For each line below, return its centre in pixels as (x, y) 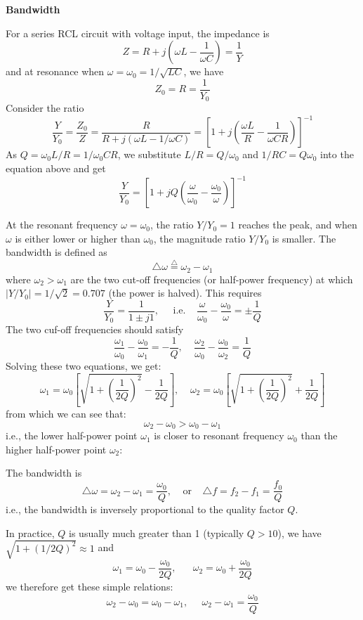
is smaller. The (304, 238)
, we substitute (149, 154)
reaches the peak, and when (298, 225)
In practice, (30, 532)
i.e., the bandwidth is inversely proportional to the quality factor (145, 509)
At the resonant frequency (62, 225)
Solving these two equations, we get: (84, 366)
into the (337, 154)
